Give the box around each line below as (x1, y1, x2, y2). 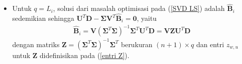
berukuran (121, 39, 153, 49)
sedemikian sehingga (12, 13, 75, 23)
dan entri (196, 39, 224, 49)
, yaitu (136, 13, 157, 23)
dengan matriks (12, 39, 60, 49)
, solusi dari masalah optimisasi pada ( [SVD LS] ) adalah (53, 3, 225, 13)
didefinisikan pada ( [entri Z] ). (39, 50, 129, 60)
